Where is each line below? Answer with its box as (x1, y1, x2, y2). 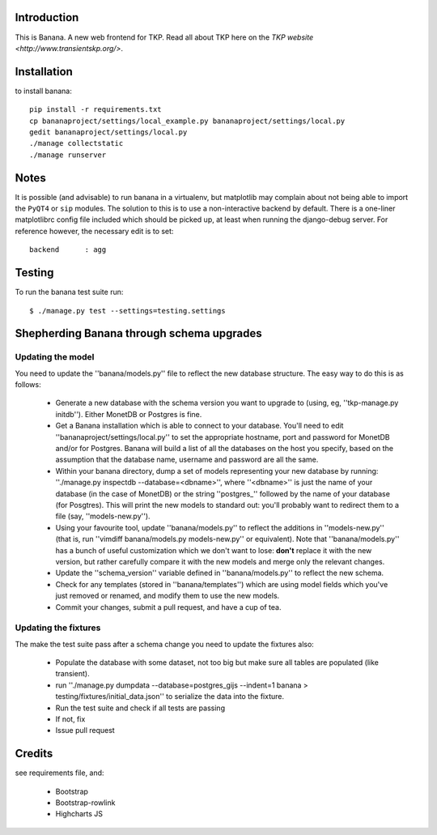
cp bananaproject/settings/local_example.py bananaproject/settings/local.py (29, 116, 346, 126)
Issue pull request (55, 726, 115, 735)
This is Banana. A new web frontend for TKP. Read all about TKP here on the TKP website (15, 32, 314, 42)
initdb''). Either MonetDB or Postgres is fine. (55, 409, 202, 419)
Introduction (15, 11, 79, 24)
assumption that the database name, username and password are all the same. (55, 454, 319, 465)
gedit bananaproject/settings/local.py (29, 127, 188, 137)
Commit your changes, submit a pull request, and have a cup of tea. (55, 602, 282, 611)
